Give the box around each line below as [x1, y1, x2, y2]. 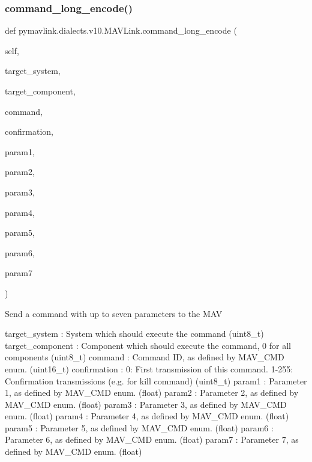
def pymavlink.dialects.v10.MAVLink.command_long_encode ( [5, 24, 237, 37]
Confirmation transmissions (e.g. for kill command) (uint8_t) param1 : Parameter [5, 374, 307, 387]
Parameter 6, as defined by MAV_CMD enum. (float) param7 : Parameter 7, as [5, 433, 299, 446]
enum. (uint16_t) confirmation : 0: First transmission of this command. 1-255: [5, 362, 293, 375]
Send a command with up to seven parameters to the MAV [5, 307, 223, 319]
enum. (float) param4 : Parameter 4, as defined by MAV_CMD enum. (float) [5, 410, 289, 422]
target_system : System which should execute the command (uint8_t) [5, 327, 264, 340]
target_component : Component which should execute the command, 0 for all [5, 339, 291, 351]
